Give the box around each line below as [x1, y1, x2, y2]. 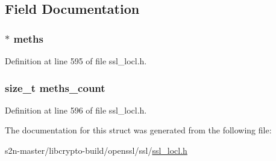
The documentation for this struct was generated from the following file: [5, 124, 272, 136]
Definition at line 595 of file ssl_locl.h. [5, 55, 147, 67]
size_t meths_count [5, 80, 105, 95]
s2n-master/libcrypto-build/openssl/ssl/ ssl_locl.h [5, 144, 187, 156]
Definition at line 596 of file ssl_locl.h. [5, 103, 147, 116]
